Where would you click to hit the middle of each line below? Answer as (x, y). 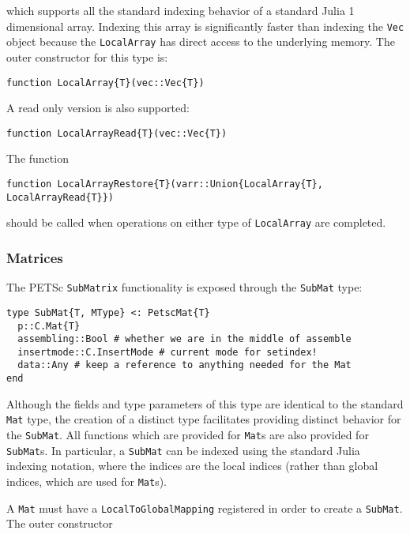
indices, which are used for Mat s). (87, 481)
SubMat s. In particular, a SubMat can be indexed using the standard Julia (183, 450)
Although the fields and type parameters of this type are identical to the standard (205, 403)
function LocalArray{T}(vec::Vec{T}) (105, 83)
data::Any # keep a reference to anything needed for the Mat (184, 365)
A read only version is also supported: (98, 108)
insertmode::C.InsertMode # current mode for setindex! (167, 352)
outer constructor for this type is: (87, 56)
